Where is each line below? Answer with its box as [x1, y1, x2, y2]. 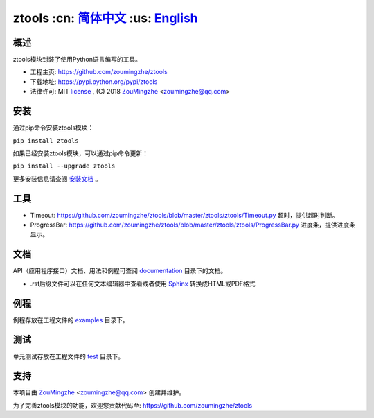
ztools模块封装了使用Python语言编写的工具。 [12, 55, 142, 64]
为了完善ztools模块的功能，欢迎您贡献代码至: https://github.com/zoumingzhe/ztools [12, 401, 253, 409]
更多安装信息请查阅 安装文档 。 [12, 174, 102, 183]
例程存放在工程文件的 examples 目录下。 [12, 315, 130, 324]
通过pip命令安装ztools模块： [12, 123, 94, 132]
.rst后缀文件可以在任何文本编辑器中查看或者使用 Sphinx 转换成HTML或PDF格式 [30, 279, 256, 288]
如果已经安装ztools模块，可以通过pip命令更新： [12, 149, 149, 157]
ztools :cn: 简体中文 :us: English [12, 10, 199, 26]
